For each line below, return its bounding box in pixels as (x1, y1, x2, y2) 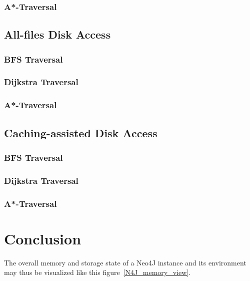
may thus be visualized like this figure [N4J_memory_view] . (4, 267, 191, 277)
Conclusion (4, 228, 81, 248)
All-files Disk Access (4, 27, 111, 42)
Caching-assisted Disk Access (4, 125, 157, 140)
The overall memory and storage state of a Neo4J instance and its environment (4, 257, 246, 267)
